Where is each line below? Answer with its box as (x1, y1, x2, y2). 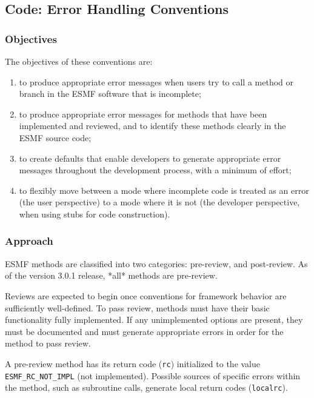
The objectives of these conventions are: (5, 55, 153, 67)
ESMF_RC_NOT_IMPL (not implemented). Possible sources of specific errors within (5, 369, 301, 382)
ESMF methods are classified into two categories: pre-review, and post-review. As (5, 257, 308, 270)
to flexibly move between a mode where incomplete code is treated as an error (19, 184, 309, 196)
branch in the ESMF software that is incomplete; (19, 87, 201, 100)
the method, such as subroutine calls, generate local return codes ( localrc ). (5, 381, 288, 394)
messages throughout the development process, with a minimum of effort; (19, 164, 292, 176)
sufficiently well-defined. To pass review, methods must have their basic (5, 301, 270, 314)
